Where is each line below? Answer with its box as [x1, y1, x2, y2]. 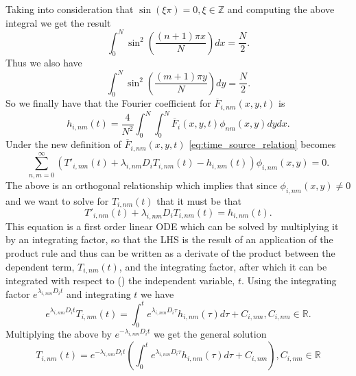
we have [141, 286, 174, 301]
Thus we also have [5, 55, 82, 70]
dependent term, [5, 259, 75, 273]
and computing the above [227, 2, 335, 16]
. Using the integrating [241, 273, 337, 287]
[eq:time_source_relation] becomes [189, 137, 336, 151]
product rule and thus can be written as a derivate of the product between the [5, 245, 335, 260]
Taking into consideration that [5, 2, 134, 16]
